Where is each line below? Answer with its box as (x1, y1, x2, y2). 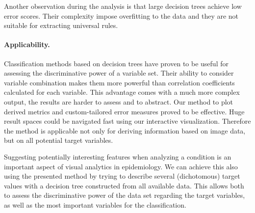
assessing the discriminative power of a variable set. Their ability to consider (4, 68, 234, 78)
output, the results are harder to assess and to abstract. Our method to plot (4, 96, 233, 106)
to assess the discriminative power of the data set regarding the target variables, (4, 190, 245, 200)
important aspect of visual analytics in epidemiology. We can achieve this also (4, 161, 238, 171)
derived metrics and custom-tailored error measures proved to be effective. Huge (4, 106, 245, 116)
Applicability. (4, 39, 50, 50)
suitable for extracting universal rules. (4, 20, 118, 30)
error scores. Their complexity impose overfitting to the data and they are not (4, 10, 239, 21)
